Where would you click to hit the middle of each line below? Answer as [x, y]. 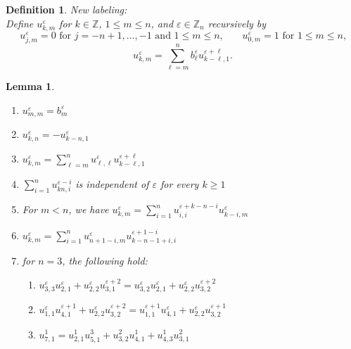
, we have [89, 209]
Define [20, 23]
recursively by [237, 23]
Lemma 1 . [30, 86]
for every [180, 184]
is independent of [112, 184]
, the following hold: [105, 261]
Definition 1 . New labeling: [66, 9]
